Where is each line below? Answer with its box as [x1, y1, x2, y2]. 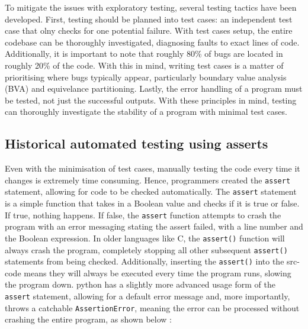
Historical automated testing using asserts [5, 134, 268, 153]
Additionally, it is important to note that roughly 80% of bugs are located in [5, 47, 283, 60]
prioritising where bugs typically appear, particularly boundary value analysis [5, 70, 287, 83]
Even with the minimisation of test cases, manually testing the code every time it [5, 162, 300, 175]
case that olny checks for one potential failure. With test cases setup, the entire [5, 24, 293, 37]
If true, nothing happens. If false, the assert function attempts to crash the [5, 208, 281, 221]
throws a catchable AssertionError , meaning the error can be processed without [5, 301, 300, 314]
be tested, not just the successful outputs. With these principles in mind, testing [5, 93, 297, 106]
